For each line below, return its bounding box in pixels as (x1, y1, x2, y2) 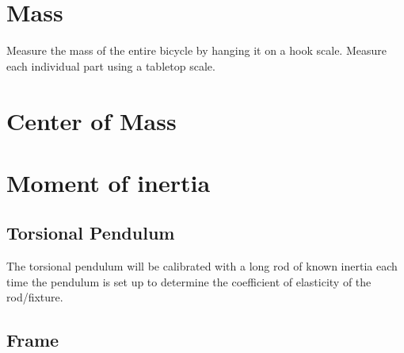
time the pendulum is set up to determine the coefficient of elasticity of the (6, 273, 372, 290)
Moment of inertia (6, 166, 211, 198)
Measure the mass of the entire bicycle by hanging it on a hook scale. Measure (6, 42, 387, 59)
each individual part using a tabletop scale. (6, 57, 215, 74)
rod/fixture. (6, 289, 63, 305)
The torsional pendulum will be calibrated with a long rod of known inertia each (6, 258, 398, 274)
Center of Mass (6, 104, 177, 136)
